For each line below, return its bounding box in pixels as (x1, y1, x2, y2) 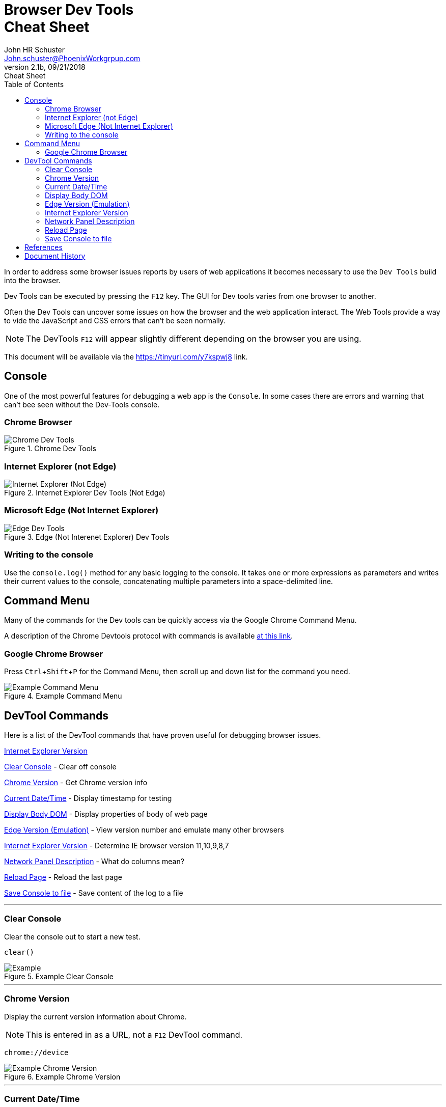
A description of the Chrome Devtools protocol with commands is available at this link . (4, 631, 293, 641)
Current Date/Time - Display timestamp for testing (4, 794, 172, 803)
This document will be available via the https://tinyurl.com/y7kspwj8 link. (4, 352, 248, 361)
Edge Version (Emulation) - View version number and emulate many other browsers (4, 825, 284, 835)
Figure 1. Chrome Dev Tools (4, 444, 96, 453)
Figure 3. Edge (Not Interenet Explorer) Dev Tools (4, 532, 170, 541)
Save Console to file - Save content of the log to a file (4, 889, 183, 898)
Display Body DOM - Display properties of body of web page (4, 810, 208, 819)
